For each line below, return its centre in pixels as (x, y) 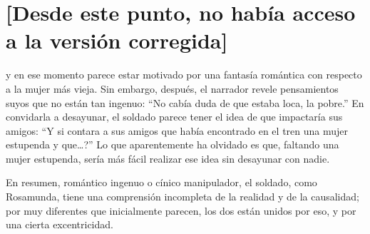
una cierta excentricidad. (60, 224)
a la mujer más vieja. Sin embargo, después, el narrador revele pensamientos (172, 88)
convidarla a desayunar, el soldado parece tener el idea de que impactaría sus (174, 117)
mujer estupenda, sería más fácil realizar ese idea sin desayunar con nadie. (168, 158)
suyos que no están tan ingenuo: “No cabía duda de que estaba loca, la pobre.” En (185, 102)
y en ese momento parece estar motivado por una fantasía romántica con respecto (184, 75)
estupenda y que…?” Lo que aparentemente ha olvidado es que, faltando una (173, 144)
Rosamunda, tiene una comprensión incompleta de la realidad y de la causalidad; (183, 197)
